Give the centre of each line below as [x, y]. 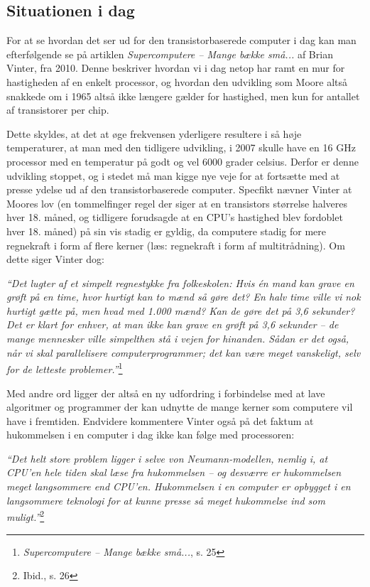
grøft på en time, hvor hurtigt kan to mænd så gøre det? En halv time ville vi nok [184, 297]
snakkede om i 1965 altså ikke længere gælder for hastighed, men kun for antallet [183, 96]
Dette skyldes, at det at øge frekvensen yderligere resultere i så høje [154, 133]
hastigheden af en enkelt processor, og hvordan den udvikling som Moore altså [177, 81]
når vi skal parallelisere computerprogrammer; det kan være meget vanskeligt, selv [184, 352]
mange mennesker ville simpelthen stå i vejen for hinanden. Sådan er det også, [178, 339]
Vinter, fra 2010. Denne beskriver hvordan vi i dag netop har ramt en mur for [176, 68]
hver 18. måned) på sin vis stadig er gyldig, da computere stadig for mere [167, 231]
